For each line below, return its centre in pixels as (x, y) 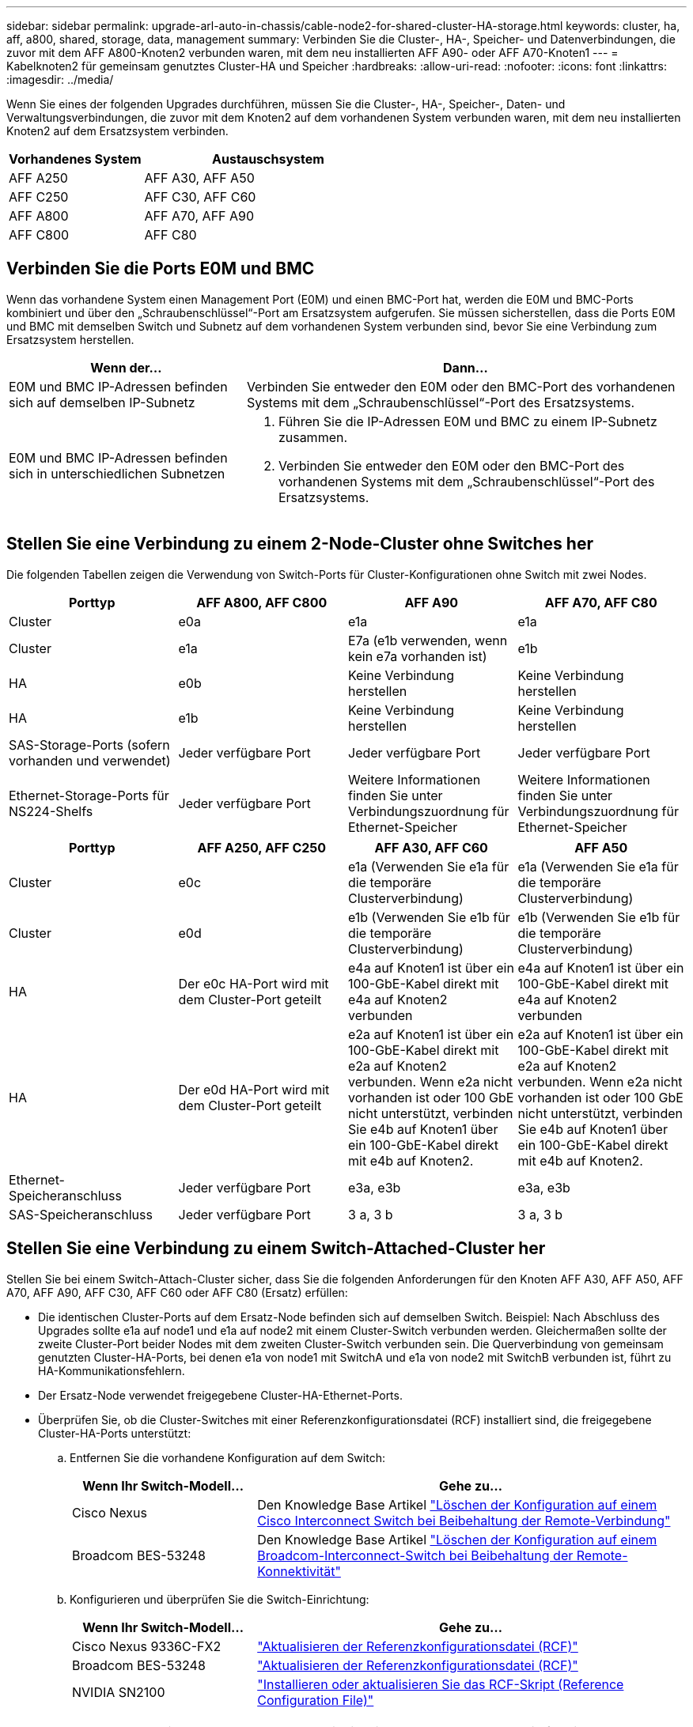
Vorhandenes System (75, 159)
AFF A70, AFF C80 (601, 602)
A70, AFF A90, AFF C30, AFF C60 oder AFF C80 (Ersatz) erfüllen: (177, 1292)
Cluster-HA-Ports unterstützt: (115, 1433)
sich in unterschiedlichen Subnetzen (117, 473)
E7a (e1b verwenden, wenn (428, 640)
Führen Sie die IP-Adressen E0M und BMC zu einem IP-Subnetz (468, 421)
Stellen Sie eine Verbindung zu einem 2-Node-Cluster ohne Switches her (300, 544)
